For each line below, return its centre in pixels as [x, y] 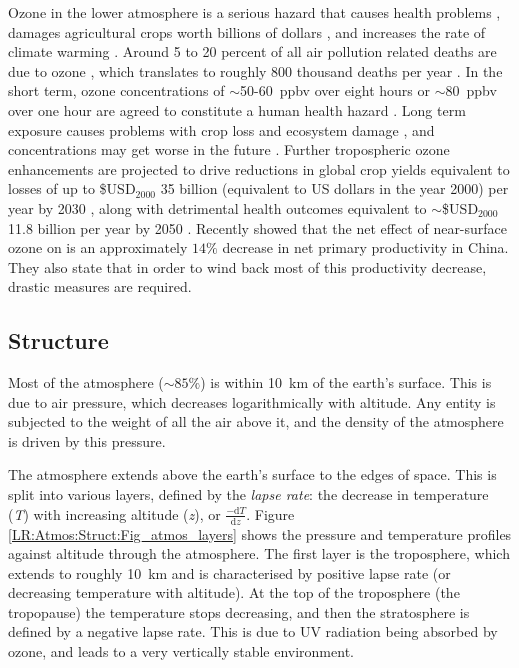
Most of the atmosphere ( [86, 382]
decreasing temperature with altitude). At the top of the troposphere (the [234, 592]
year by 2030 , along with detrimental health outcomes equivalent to [217, 207]
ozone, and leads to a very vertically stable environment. [181, 651]
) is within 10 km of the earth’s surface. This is [346, 382]
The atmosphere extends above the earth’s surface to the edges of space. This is [252, 474]
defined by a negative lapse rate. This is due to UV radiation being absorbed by [253, 631]
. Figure [270, 513]
